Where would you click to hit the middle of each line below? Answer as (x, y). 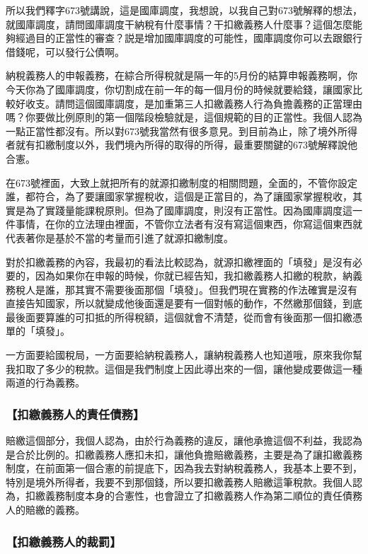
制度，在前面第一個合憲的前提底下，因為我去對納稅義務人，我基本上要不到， (184, 468)
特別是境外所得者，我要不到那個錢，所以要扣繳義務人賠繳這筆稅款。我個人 (179, 481)
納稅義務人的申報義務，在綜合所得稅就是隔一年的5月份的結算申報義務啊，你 (182, 75)
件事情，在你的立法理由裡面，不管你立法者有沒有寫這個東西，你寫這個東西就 (184, 224)
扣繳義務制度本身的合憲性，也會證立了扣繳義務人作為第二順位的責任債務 (194, 496)
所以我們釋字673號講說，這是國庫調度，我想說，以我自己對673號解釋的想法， (184, 10)
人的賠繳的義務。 (45, 510)
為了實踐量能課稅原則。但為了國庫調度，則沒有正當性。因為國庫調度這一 (194, 210)
